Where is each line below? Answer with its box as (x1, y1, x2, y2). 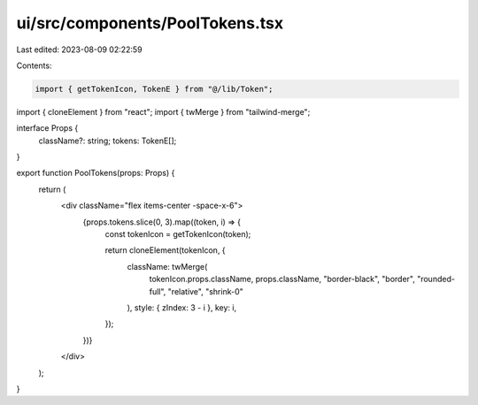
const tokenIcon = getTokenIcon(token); (104, 229, 251, 240)
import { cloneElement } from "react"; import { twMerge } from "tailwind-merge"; (16, 106, 311, 117)
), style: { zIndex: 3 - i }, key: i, (127, 302, 237, 313)
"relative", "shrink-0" (167, 286, 243, 296)
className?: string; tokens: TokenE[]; (38, 135, 177, 146)
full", (149, 286, 166, 296)
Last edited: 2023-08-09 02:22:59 (16, 44, 143, 55)
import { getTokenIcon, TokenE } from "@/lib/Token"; (35, 84, 274, 94)
